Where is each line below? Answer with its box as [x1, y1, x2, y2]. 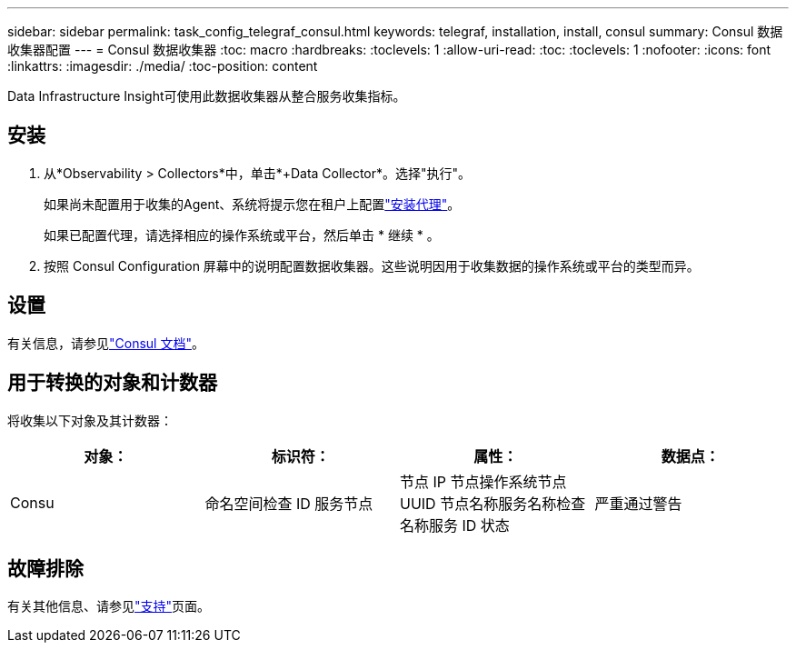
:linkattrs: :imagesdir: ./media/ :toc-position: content [7, 58, 318, 74]
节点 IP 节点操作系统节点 [400, 472, 567, 491]
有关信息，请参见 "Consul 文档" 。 [7, 335, 204, 351]
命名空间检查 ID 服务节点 [204, 494, 373, 513]
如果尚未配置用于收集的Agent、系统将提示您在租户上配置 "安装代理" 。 [44, 195, 461, 212]
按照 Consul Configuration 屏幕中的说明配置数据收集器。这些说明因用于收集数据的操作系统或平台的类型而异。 [44, 257, 700, 274]
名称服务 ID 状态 [400, 515, 510, 535]
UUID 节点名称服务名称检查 [400, 494, 586, 513]
